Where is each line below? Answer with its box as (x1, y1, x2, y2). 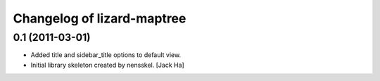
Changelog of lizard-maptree (13, 11, 186, 26)
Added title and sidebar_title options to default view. (30, 51, 182, 59)
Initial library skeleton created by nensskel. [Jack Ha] (30, 61, 184, 69)
